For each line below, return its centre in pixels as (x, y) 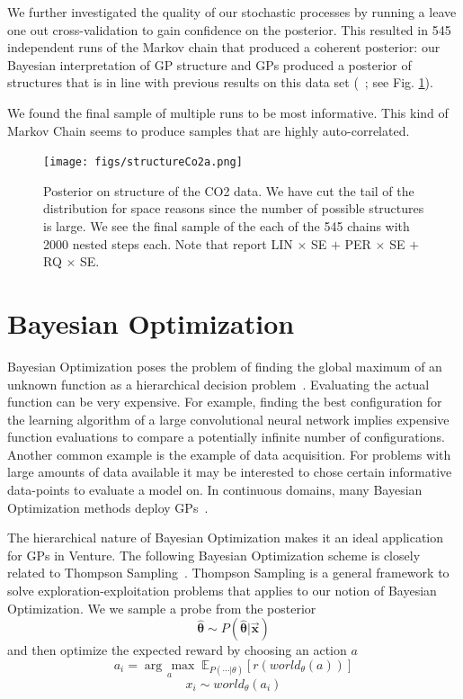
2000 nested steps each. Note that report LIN (168, 243)
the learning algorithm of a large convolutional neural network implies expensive (228, 419)
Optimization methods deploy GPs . (108, 507)
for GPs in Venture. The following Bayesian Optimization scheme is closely (214, 555)
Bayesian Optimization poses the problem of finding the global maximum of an (225, 366)
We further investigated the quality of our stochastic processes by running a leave (232, 12)
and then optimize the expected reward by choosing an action (177, 650)
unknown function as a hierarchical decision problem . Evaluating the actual (218, 384)
